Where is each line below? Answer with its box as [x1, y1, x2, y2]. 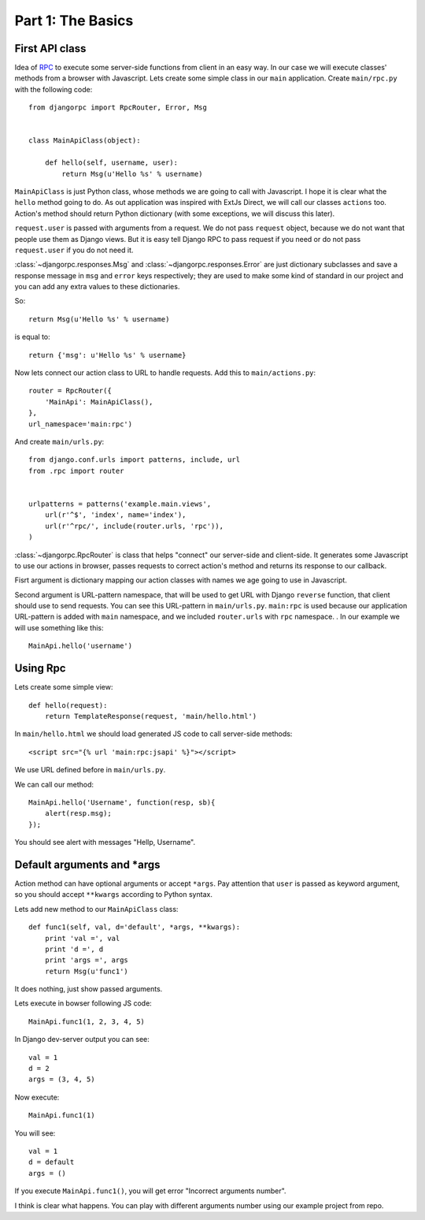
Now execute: [14, 1092, 60, 1102]
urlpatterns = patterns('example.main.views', [28, 499, 212, 508]
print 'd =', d [44, 944, 104, 954]
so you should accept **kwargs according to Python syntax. [14, 890, 213, 899]
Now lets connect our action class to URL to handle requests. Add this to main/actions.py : [14, 368, 316, 378]
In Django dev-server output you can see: [14, 1035, 150, 1044]
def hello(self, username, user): [44, 158, 179, 167]
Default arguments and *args [14, 857, 161, 871]
